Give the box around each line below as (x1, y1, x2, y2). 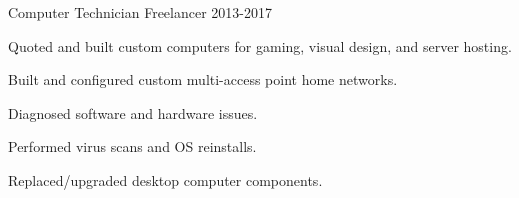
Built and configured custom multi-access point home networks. (8, 69, 398, 90)
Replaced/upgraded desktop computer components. (8, 169, 323, 190)
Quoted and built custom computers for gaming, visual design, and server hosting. (8, 35, 512, 56)
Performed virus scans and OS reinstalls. (8, 136, 257, 157)
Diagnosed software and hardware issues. (8, 102, 258, 123)
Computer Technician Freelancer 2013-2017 (8, 2, 273, 22)
